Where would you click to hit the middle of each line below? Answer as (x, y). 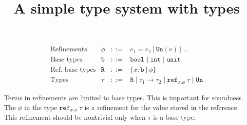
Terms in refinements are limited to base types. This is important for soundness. (124, 97)
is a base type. (174, 117)
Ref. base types (73, 70)
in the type (41, 107)
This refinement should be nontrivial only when (75, 117)
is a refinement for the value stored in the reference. (162, 107)
